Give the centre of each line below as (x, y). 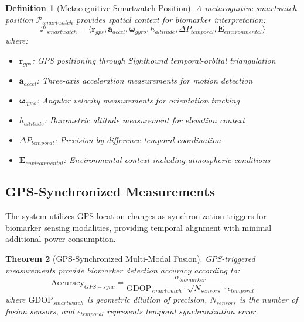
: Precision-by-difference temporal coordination (138, 140)
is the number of (269, 300)
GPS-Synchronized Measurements (110, 191)
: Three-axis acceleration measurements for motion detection (145, 80)
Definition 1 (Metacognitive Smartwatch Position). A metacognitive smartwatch (151, 8)
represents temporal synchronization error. (182, 311)
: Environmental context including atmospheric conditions (167, 160)
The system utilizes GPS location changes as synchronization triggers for (136, 216)
